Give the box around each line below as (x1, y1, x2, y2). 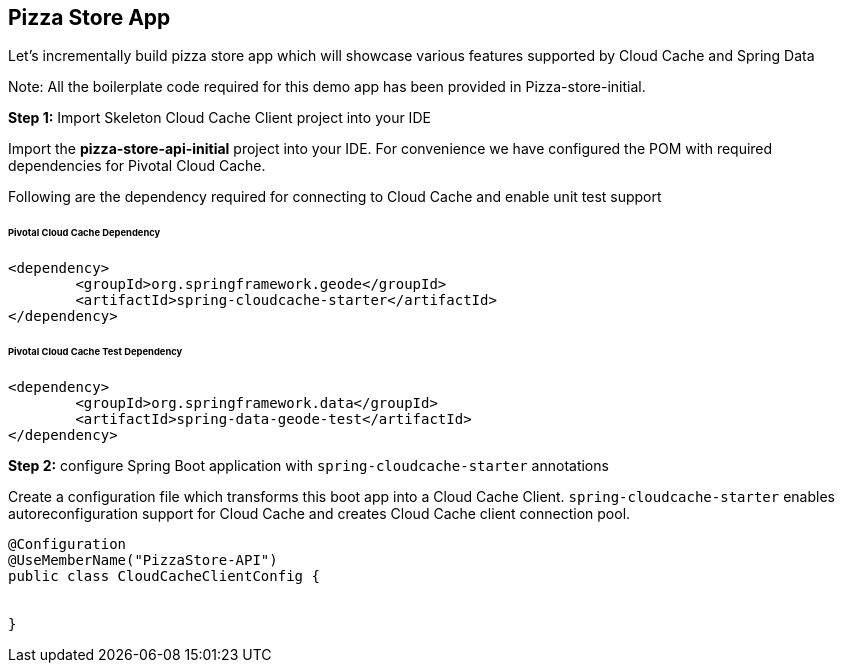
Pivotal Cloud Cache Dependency (8, 227, 161, 239)
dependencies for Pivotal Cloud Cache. (8, 157, 266, 175)
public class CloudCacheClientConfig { (8, 567, 320, 584)
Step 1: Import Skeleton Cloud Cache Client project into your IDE (8, 109, 431, 127)
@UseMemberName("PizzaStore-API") (8, 551, 278, 568)
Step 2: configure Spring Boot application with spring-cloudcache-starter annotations (8, 456, 609, 474)
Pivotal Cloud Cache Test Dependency (8, 345, 183, 357)
